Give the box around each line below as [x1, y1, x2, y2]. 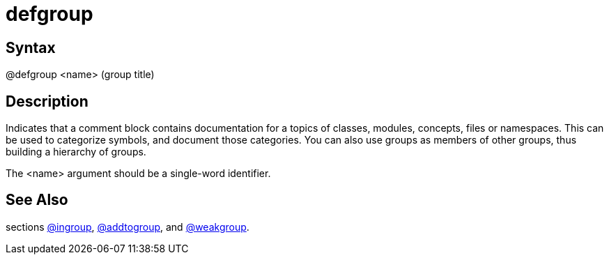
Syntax [6, 38, 56, 56]
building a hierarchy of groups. [6, 146, 146, 158]
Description [6, 92, 88, 110]
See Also [6, 191, 68, 209]
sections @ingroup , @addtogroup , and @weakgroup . [6, 220, 249, 233]
